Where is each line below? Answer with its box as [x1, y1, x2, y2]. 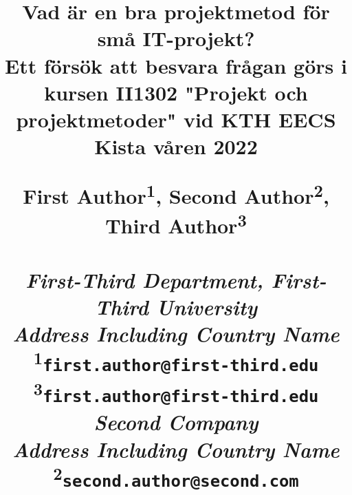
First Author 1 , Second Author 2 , [23, 178, 329, 209]
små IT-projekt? [97, 24, 255, 52]
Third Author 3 [105, 208, 247, 240]
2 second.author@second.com [53, 461, 299, 492]
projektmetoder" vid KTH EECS [16, 105, 336, 133]
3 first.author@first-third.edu [33, 377, 319, 407]
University [156, 292, 258, 321]
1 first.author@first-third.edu [33, 346, 319, 376]
